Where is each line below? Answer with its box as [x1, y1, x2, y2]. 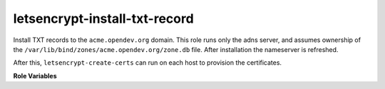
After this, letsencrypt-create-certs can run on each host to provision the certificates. [13, 58, 282, 67]
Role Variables [13, 71, 57, 80]
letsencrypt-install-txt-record [13, 11, 194, 26]
